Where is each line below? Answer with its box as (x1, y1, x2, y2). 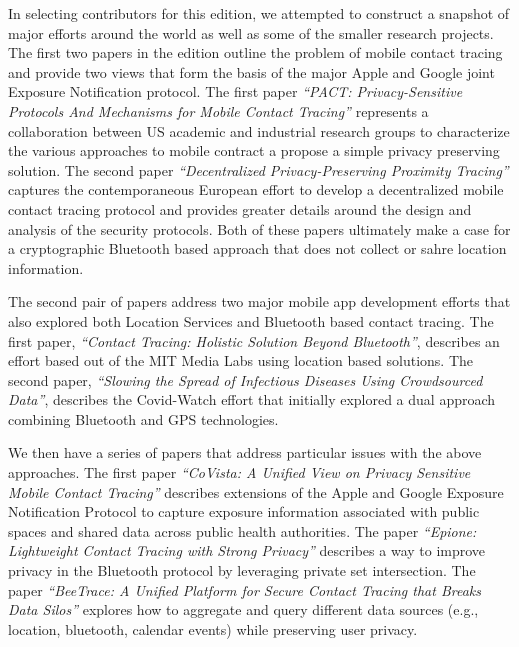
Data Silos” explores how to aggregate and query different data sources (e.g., (8, 599, 479, 620)
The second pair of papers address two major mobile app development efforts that (8, 291, 511, 312)
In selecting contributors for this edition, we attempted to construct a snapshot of (8, 3, 510, 23)
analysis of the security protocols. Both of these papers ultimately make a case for (8, 218, 511, 239)
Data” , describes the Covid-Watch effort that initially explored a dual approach (8, 389, 496, 410)
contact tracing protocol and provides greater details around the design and (8, 198, 472, 219)
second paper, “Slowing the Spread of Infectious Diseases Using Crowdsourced (8, 369, 483, 390)
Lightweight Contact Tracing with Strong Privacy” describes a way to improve (8, 540, 486, 561)
